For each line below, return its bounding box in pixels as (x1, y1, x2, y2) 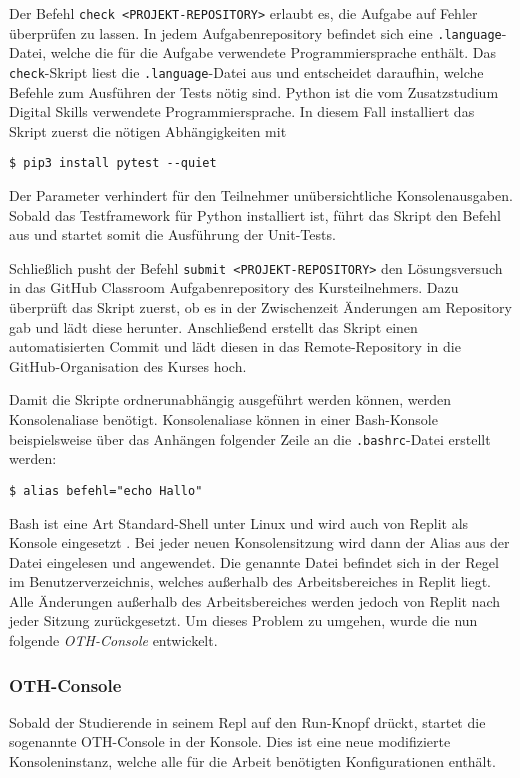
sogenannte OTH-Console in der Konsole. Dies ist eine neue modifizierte (9, 731, 451, 752)
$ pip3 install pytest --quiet (9, 156, 217, 171)
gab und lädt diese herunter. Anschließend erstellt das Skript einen (9, 316, 418, 337)
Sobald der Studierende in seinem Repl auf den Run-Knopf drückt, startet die (9, 711, 486, 732)
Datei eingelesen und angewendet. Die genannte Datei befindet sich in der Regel (9, 551, 499, 572)
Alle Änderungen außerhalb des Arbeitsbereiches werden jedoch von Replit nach (9, 590, 501, 611)
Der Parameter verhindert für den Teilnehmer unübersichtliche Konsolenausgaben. (9, 185, 513, 205)
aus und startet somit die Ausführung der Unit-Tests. (9, 224, 336, 245)
